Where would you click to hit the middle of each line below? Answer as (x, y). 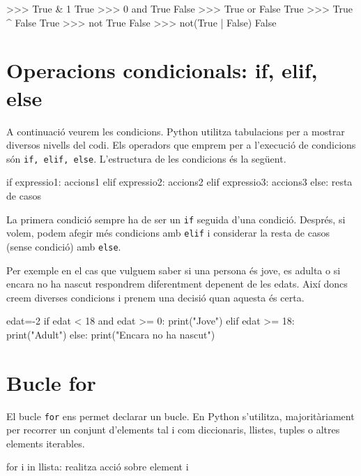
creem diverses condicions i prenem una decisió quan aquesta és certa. (155, 297)
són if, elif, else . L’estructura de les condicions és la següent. (146, 158)
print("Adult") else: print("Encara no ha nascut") (111, 334)
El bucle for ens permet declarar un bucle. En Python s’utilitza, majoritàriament (180, 416)
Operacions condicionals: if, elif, (162, 70)
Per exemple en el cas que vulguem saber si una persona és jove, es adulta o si (174, 270)
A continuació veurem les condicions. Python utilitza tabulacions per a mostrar (176, 131)
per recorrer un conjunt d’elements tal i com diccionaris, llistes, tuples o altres (173, 430)
